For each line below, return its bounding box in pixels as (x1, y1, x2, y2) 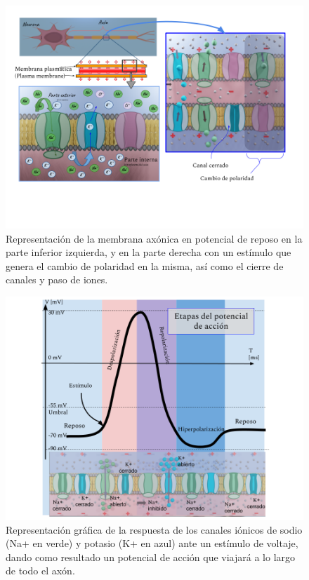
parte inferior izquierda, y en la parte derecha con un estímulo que (6, 245, 291, 259)
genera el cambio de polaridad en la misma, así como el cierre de (6, 258, 284, 273)
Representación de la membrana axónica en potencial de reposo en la (6, 231, 303, 245)
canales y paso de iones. (6, 272, 108, 287)
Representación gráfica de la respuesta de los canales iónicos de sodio (6, 522, 303, 537)
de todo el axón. (6, 563, 75, 578)
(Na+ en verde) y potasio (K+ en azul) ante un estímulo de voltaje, (6, 536, 298, 551)
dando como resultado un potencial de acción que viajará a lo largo (6, 549, 296, 564)
